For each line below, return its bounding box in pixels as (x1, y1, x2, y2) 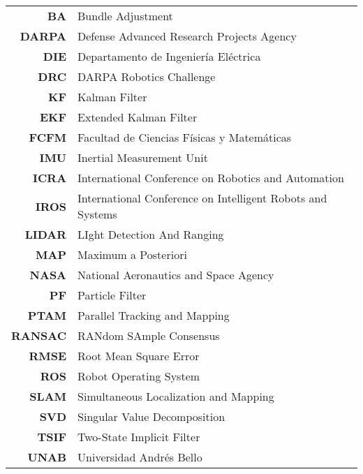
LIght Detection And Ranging (77, 226, 224, 242)
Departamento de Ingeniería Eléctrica (77, 48, 261, 64)
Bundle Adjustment (77, 8, 173, 24)
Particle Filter (77, 287, 147, 303)
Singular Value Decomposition (77, 408, 225, 424)
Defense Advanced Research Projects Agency (77, 28, 297, 44)
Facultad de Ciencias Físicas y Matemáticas (77, 129, 292, 145)
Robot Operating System (77, 368, 200, 384)
